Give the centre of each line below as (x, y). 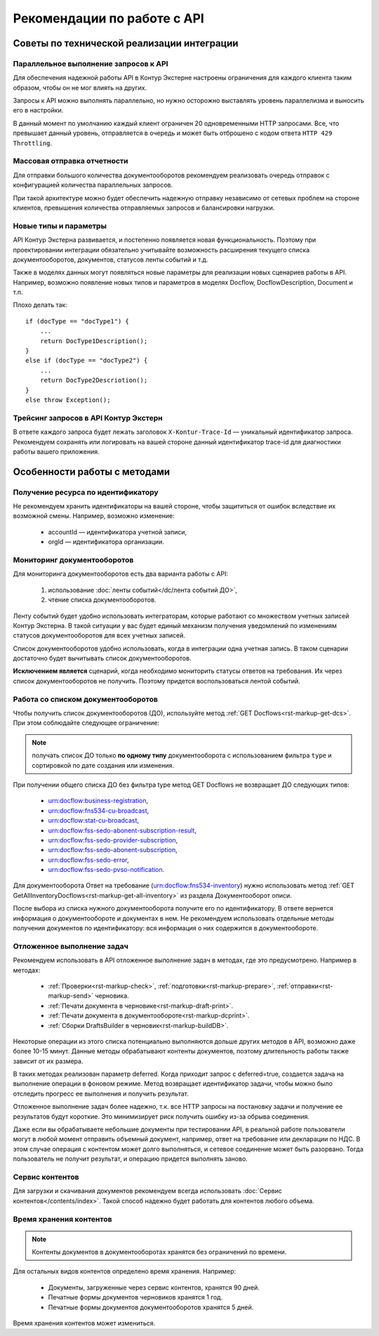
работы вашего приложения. (56, 451)
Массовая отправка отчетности (71, 161)
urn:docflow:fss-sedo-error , (88, 860)
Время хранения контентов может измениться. (84, 1323)
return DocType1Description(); (94, 341)
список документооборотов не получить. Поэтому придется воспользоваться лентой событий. (157, 681)
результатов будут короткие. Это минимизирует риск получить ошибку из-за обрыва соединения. (161, 1116)
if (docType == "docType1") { (78, 321)
